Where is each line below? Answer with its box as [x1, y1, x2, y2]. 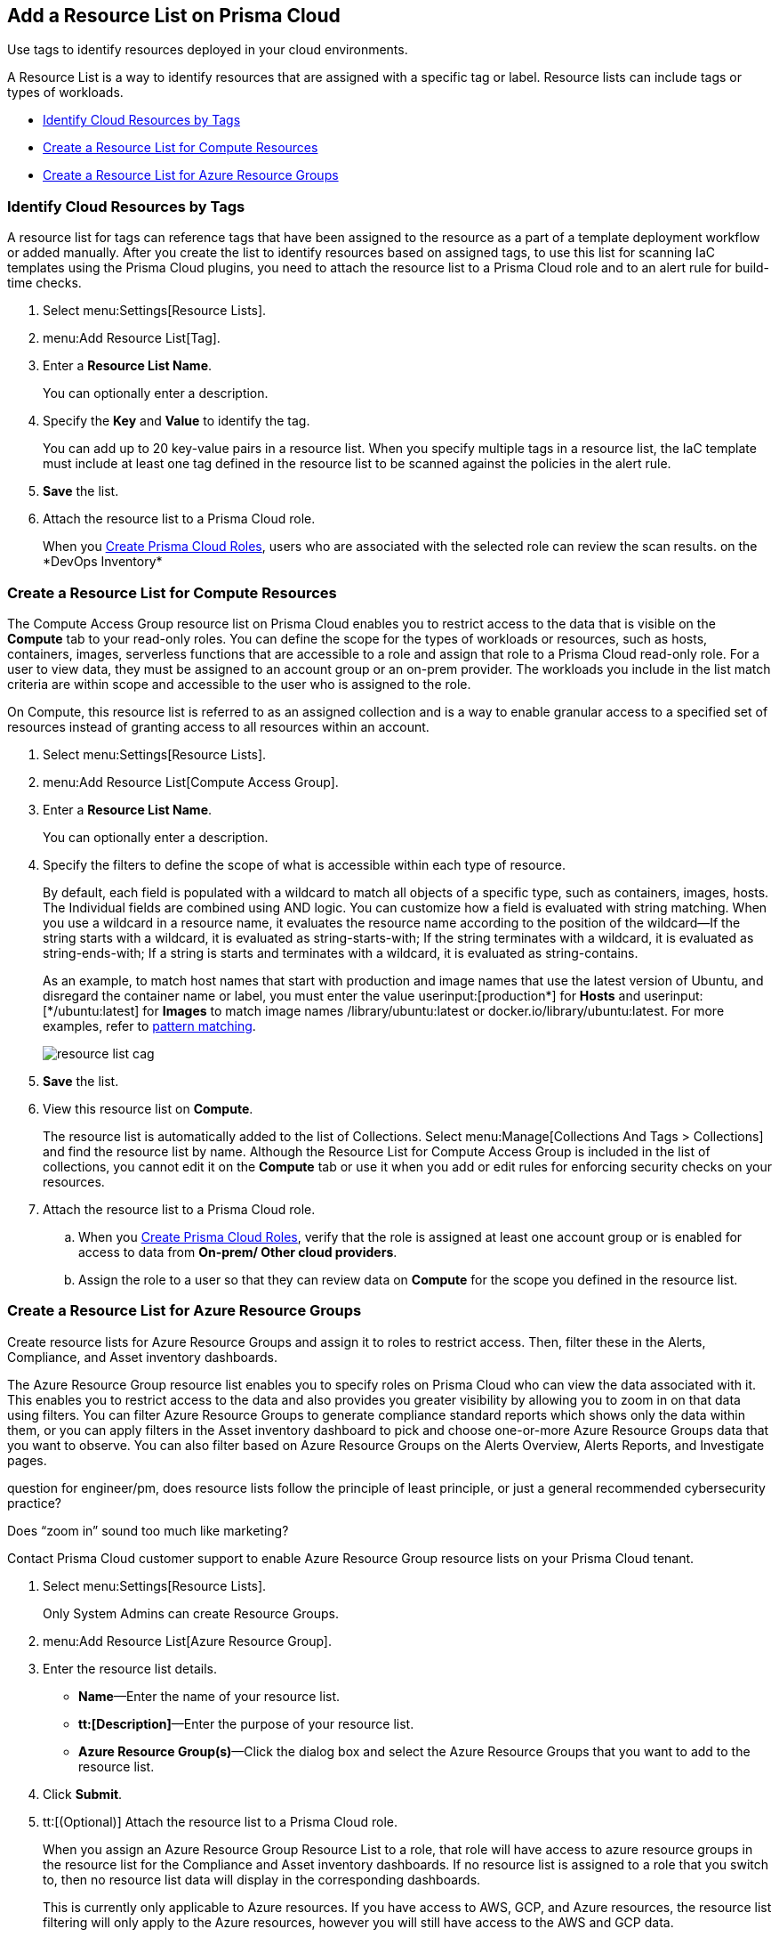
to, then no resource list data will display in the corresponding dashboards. [43, 1871, 481, 1887]
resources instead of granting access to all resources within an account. [7, 718, 430, 734]
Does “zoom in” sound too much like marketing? [7, 1522, 289, 1538]
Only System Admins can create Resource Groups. [43, 1605, 340, 1621]
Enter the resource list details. [43, 1660, 217, 1676]
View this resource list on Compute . [43, 1100, 253, 1116]
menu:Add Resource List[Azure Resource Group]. [43, 1633, 332, 1649]
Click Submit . [43, 1786, 123, 1802]
